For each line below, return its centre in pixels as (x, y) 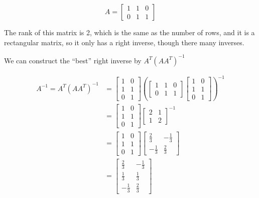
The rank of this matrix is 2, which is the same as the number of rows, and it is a (129, 32)
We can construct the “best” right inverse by (73, 60)
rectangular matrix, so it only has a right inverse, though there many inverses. (124, 42)
